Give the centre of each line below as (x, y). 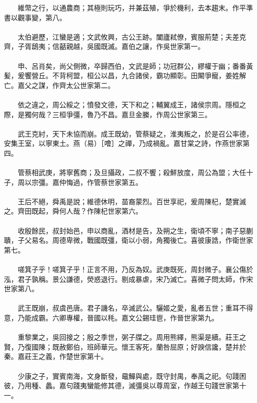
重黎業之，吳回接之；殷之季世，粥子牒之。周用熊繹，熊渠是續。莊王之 (132, 337)
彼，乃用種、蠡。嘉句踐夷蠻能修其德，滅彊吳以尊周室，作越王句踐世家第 (122, 385)
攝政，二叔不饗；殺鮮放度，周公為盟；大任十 (180, 172)
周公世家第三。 (187, 114)
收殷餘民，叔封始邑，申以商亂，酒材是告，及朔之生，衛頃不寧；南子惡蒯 (135, 230)
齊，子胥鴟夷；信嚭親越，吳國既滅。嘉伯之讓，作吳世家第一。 (104, 46)
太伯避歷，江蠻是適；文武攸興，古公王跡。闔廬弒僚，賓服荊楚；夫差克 (132, 36)
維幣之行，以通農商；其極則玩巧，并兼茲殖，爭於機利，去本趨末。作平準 (135, 7)
